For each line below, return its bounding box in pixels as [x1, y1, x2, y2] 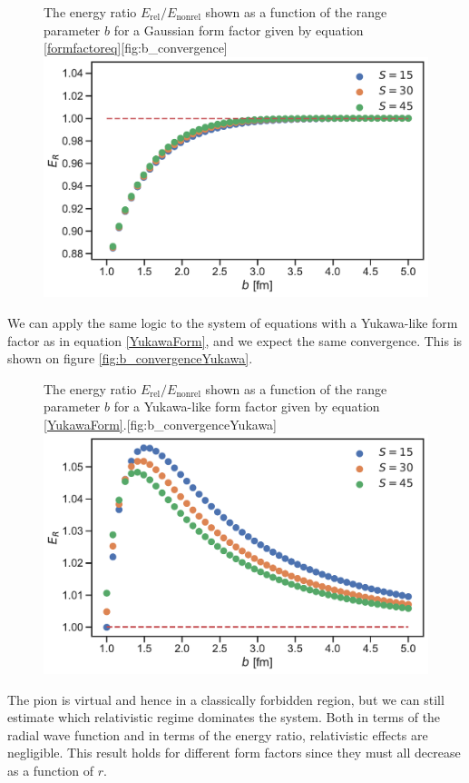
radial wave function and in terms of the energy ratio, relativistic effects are [7, 725, 428, 744]
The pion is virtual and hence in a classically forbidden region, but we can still [7, 689, 445, 709]
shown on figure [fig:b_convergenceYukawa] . [7, 349, 253, 368]
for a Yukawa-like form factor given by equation [113, 397, 380, 416]
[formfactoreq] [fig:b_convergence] [44, 38, 228, 57]
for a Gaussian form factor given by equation [113, 20, 364, 39]
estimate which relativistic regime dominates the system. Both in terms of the [7, 708, 441, 727]
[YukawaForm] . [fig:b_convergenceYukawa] [44, 414, 277, 433]
